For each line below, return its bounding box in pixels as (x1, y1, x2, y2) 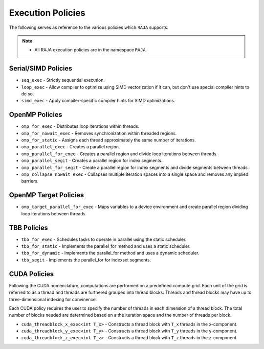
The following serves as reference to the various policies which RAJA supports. (9, 24, 169, 30)
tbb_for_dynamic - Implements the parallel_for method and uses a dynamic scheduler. (21, 250, 199, 256)
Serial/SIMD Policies (9, 64, 72, 73)
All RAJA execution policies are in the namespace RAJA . (34, 47, 147, 53)
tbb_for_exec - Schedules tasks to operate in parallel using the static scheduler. (21, 236, 187, 242)
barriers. (21, 178, 39, 184)
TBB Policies (9, 223, 48, 232)
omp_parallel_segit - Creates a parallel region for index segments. (21, 158, 163, 163)
